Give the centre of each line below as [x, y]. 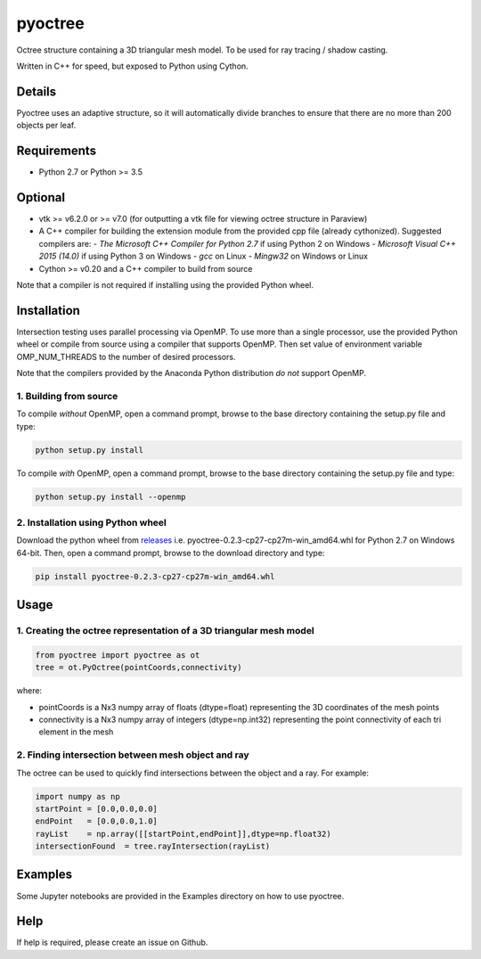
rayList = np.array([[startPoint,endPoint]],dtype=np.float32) [183, 834]
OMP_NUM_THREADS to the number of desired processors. [126, 357]
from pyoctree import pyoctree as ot [118, 655]
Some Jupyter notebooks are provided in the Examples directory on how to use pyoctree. [180, 896]
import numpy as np [77, 796]
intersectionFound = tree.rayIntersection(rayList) [153, 846]
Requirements [57, 151]
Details [37, 91]
